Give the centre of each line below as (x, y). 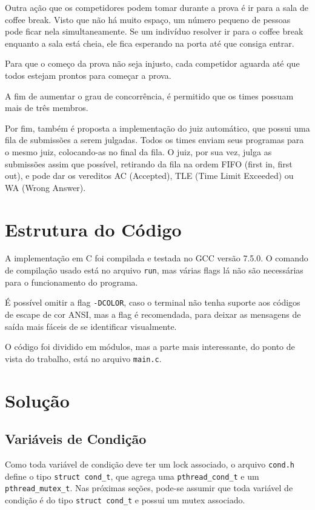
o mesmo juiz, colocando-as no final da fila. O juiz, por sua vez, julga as (138, 151)
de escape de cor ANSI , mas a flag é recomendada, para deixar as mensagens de (153, 314)
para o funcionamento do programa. (71, 282)
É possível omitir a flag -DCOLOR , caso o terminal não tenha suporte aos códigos (153, 302)
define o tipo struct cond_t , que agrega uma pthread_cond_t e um (132, 476)
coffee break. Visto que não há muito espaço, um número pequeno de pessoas (148, 19)
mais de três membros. (47, 108)
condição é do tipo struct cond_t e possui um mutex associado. (125, 499)
